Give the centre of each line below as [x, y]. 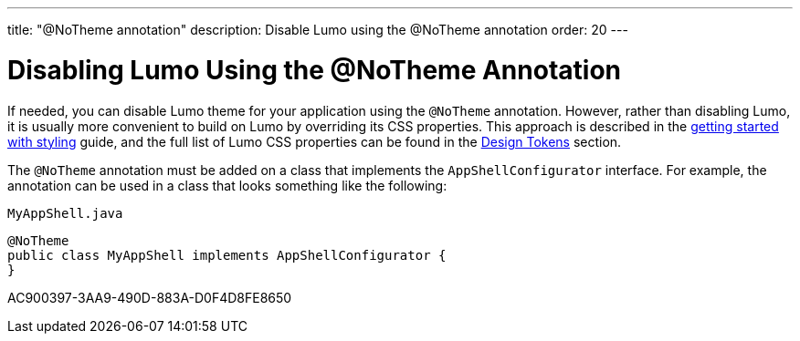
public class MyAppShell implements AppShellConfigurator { [227, 255]
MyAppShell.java [65, 213]
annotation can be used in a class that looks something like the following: [227, 185]
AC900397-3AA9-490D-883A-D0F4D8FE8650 [150, 297]
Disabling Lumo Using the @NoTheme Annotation [314, 70]
